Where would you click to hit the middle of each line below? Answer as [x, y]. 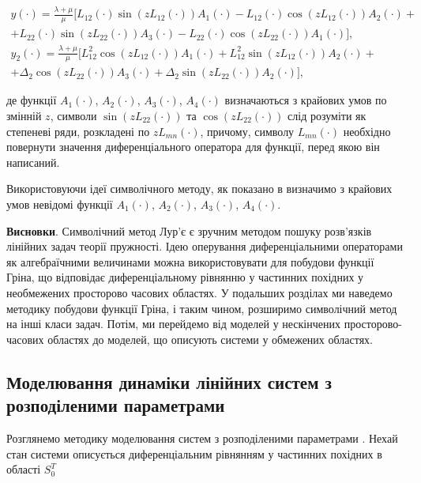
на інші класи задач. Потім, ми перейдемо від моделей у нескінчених [173, 324]
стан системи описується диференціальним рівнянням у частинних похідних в [194, 453]
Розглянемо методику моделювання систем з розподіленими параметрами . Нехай [202, 438]
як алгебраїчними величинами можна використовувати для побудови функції [190, 261]
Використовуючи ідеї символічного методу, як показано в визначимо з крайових [199, 189]
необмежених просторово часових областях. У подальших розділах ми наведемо [199, 292]
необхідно [367, 131]
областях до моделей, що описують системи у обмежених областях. [210, 339]
